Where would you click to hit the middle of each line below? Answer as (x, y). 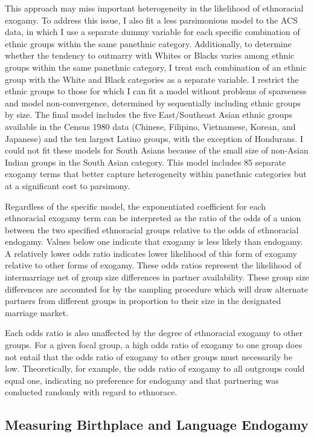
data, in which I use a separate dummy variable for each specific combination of (152, 32)
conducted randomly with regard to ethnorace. (91, 392)
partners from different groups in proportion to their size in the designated (143, 301)
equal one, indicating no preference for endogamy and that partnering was (142, 380)
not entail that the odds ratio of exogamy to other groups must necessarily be (149, 356)
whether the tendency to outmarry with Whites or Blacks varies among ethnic (150, 55)
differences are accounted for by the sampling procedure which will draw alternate (157, 289)
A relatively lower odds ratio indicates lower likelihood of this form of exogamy (151, 253)
